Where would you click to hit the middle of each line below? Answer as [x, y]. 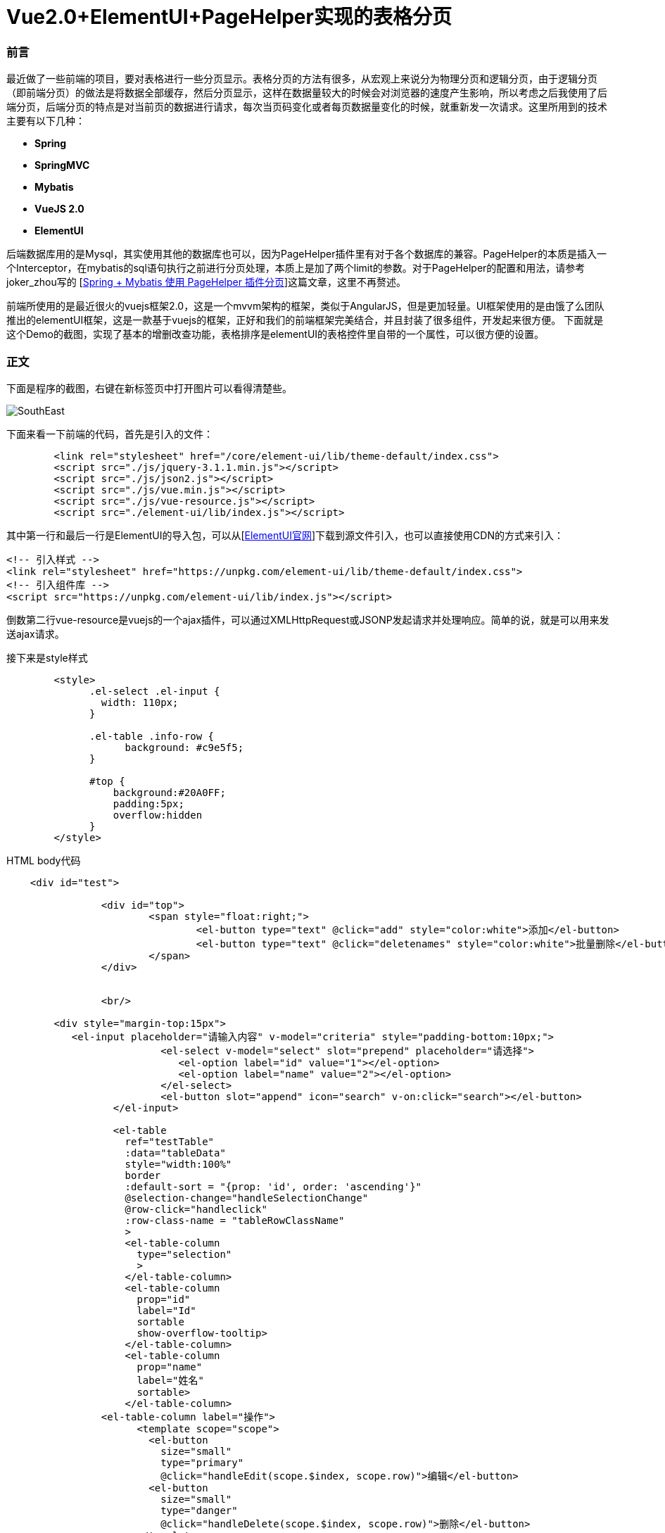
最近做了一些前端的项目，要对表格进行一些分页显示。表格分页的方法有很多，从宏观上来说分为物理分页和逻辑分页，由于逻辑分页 [302, 79]
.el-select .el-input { [155, 691]
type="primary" [202, 1462]
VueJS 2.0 [59, 209]
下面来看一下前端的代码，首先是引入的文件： [110, 434]
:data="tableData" [175, 1153]
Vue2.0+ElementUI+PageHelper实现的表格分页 [229, 17]
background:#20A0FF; [169, 792]
